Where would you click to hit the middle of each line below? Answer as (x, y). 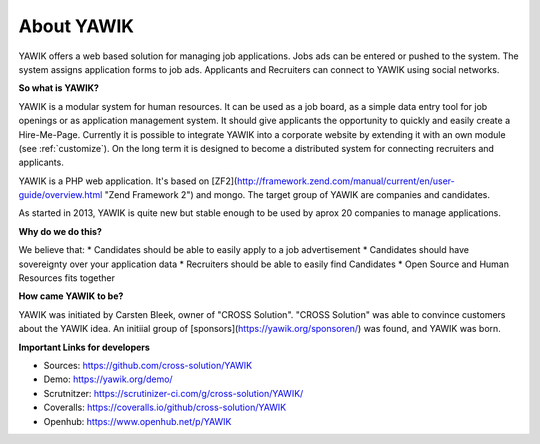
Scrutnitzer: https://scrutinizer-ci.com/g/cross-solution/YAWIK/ (173, 393)
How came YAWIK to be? (71, 296)
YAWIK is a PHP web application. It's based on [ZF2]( (128, 181)
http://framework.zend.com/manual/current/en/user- (345, 181)
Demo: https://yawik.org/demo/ (108, 379)
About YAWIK (76, 26)
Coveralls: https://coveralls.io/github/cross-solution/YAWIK (165, 407)
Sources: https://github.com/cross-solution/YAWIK (148, 365)
